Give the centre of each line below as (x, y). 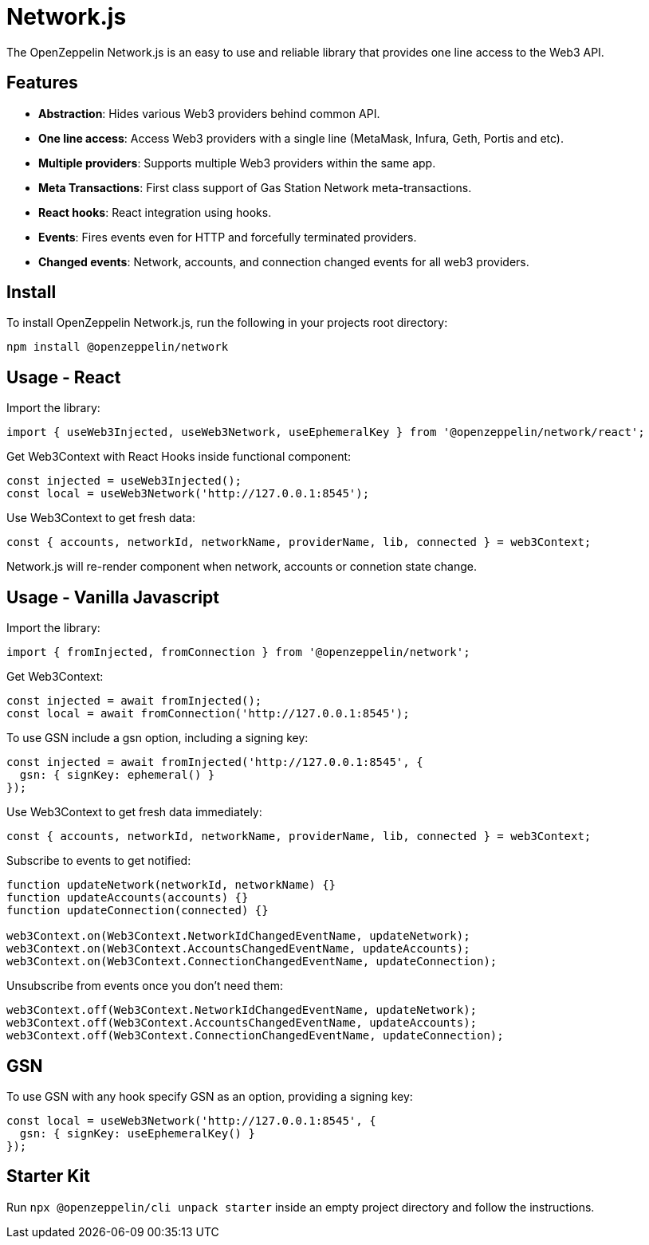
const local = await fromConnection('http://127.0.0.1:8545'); (208, 714)
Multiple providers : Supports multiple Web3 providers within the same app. (237, 163)
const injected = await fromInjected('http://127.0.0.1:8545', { (215, 762)
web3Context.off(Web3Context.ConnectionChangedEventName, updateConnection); (255, 1036)
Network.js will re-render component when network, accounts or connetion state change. (242, 567)
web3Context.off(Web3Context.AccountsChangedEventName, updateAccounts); (242, 1023)
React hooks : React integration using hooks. (155, 212)
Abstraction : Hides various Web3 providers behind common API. (209, 113)
